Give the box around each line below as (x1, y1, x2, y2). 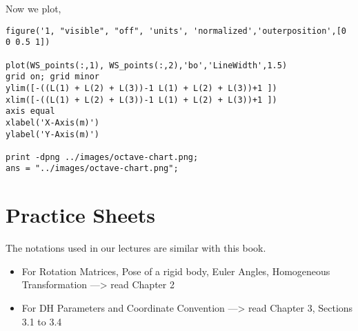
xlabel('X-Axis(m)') (6, 117, 100, 128)
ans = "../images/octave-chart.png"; (6, 163, 179, 174)
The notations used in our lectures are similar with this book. (6, 241, 266, 255)
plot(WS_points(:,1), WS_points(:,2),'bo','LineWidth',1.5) (6, 60, 288, 70)
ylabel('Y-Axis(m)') (6, 129, 100, 139)
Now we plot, (6, 1, 61, 15)
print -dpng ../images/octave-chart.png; (6, 152, 199, 162)
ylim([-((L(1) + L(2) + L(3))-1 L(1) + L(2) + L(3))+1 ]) (6, 83, 277, 93)
